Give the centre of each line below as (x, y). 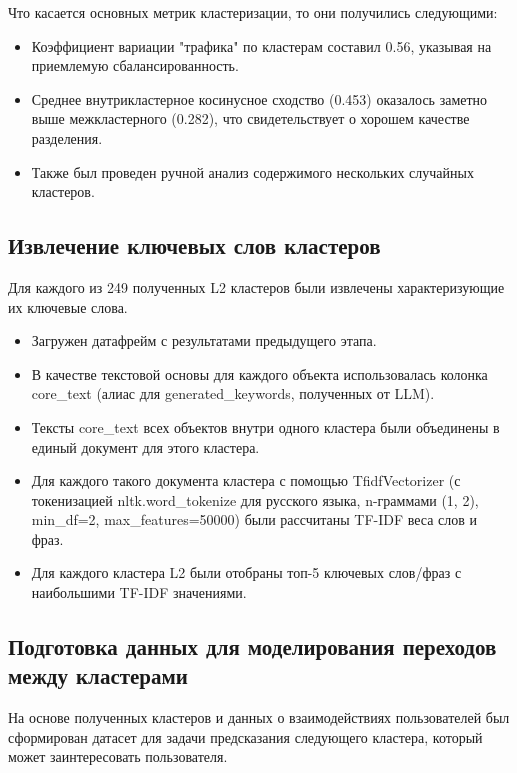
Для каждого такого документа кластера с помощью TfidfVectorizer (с (246, 480)
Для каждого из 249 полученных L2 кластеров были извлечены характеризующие (256, 286)
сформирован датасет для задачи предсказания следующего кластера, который (245, 736)
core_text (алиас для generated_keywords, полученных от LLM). (233, 393)
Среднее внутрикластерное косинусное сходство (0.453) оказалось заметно (259, 98)
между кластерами (98, 675)
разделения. (67, 137)
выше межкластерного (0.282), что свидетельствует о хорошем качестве (250, 118)
